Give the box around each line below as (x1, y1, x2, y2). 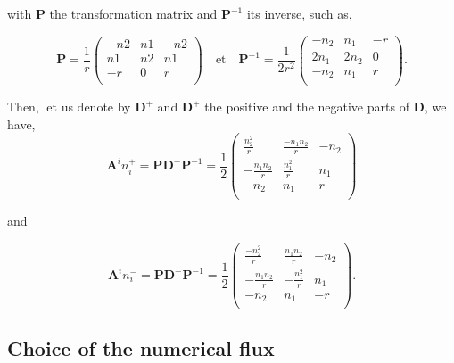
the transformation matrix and (49, 4, 218, 22)
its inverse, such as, (246, 4, 352, 22)
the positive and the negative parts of (204, 97, 409, 116)
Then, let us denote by (7, 97, 131, 116)
